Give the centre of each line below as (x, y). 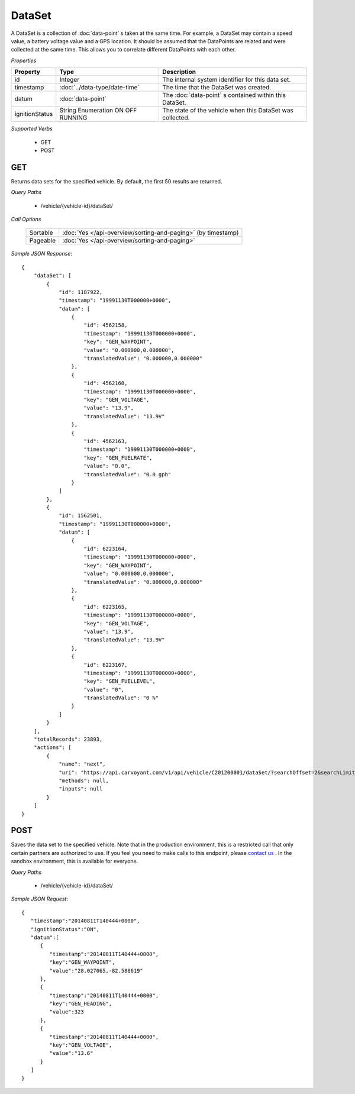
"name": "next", (82, 764)
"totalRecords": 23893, (68, 739)
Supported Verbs (32, 129)
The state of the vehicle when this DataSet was (228, 111)
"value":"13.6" (71, 1053)
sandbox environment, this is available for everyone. (75, 861)
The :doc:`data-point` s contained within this (224, 95)
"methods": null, (84, 780)
